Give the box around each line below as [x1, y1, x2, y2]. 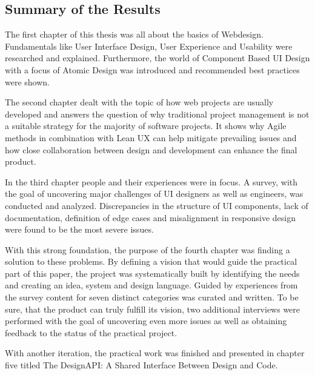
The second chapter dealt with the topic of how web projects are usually [5, 96, 274, 108]
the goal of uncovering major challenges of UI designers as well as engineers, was [5, 187, 303, 200]
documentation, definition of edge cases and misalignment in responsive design [5, 211, 296, 224]
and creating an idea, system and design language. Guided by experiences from [5, 279, 298, 291]
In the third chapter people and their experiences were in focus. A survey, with [5, 175, 298, 188]
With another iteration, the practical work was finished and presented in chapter [5, 347, 305, 359]
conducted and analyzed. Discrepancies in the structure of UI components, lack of [5, 199, 308, 211]
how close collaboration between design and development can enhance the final [5, 143, 297, 156]
